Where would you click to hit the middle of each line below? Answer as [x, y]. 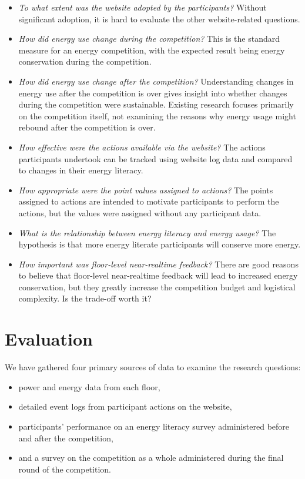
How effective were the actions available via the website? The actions [142, 147]
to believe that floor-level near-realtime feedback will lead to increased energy [158, 275]
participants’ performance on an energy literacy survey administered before [154, 426]
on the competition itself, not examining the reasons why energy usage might [157, 115]
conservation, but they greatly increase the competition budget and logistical [157, 287]
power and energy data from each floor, [89, 386]
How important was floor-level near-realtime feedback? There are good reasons [158, 264]
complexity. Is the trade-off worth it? [85, 298]
